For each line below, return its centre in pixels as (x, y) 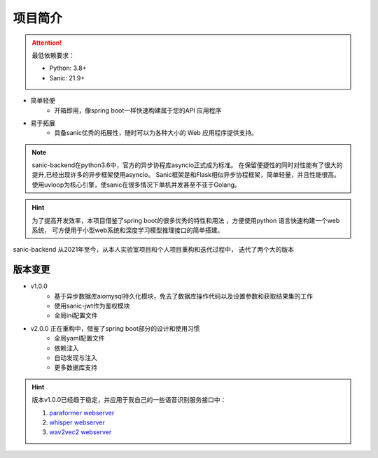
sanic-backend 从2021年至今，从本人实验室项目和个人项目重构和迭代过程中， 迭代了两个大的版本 (153, 250)
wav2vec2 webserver (80, 432)
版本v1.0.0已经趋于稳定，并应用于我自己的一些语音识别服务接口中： (129, 400)
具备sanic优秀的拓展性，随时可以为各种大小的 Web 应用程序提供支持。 (156, 133)
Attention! (47, 43)
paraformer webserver (82, 413)
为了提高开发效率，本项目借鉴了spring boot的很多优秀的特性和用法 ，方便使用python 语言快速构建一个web (186, 220)
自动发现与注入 (76, 358)
